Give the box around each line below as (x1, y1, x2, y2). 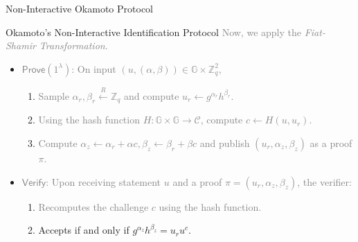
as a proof (310, 135, 352, 150)
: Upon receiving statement (46, 174, 161, 189)
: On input (71, 61, 116, 76)
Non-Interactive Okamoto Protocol (6, 1, 153, 15)
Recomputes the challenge (38, 199, 149, 214)
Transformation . (39, 38, 108, 53)
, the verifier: (297, 174, 352, 189)
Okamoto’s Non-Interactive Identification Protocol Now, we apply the (6, 24, 301, 39)
